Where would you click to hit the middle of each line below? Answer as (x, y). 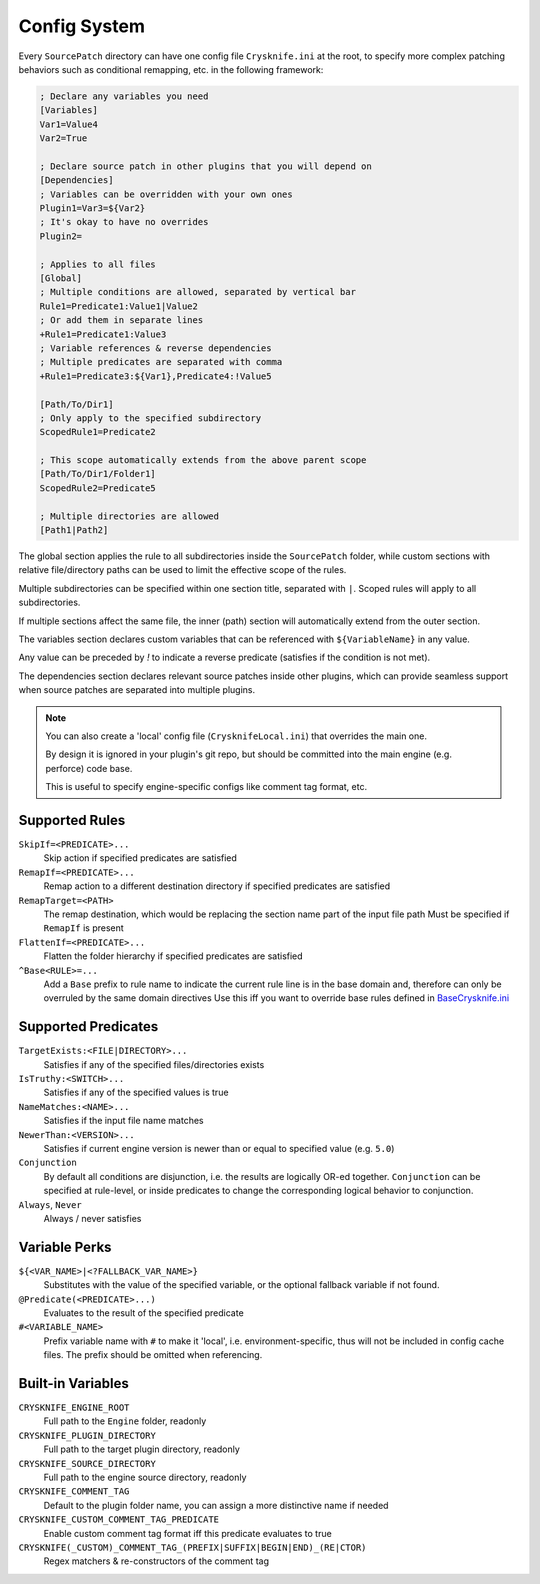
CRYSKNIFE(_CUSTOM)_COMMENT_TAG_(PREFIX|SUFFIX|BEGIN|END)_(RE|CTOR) (192, 1547)
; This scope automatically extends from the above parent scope (203, 460)
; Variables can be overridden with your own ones (166, 194)
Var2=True (63, 138)
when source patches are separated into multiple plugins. (136, 690)
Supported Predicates (88, 1026)
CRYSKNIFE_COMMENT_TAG (74, 1491)
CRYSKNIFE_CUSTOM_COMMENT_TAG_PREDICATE (119, 1519)
